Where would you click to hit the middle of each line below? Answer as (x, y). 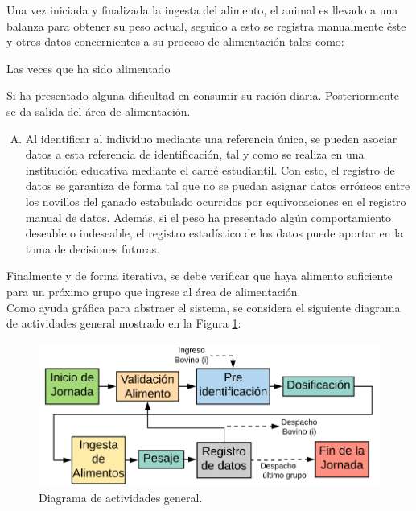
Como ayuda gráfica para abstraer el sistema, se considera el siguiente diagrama (204, 307)
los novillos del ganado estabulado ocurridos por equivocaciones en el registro (216, 201)
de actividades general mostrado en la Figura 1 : (124, 323)
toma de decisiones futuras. (93, 248)
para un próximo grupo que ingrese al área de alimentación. (154, 291)
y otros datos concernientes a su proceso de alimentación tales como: (175, 41)
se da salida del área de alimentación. (99, 111)
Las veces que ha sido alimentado (89, 68)
